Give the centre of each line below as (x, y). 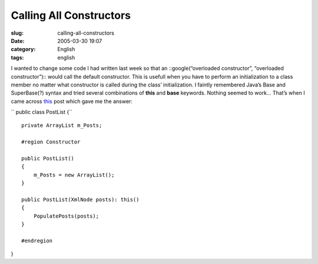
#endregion (37, 240)
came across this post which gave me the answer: (72, 101)
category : (23, 49)
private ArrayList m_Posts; (62, 126)
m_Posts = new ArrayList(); (74, 175)
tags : (17, 57)
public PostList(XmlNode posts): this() (80, 199)
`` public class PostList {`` (42, 112)
